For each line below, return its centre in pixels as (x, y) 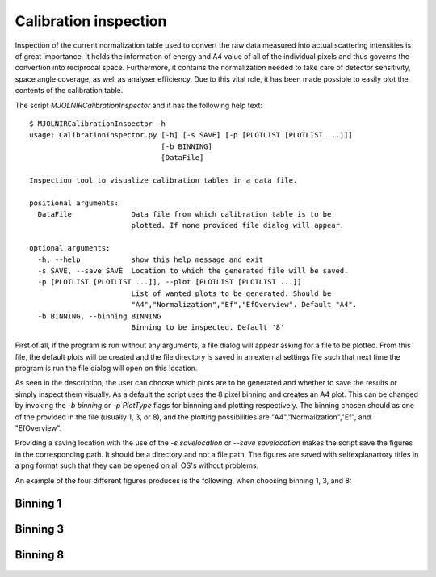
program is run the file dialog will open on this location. (106, 369)
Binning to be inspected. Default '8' (208, 327)
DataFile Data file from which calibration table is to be (184, 215)
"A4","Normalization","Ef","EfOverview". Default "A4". (244, 305)
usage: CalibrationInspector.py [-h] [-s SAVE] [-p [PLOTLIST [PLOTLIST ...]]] (191, 135)
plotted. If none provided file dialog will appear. (238, 225)
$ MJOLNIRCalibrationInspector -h (97, 124)
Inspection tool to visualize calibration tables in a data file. (163, 180)
